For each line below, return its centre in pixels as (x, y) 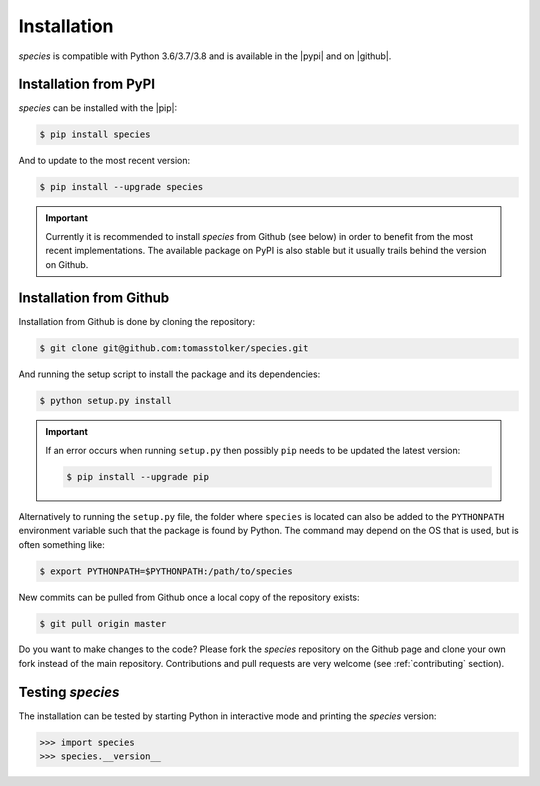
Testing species (69, 691)
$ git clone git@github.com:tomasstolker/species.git (174, 348)
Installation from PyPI (86, 84)
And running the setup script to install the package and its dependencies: (169, 374)
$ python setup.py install (105, 401)
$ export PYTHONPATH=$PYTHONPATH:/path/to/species (166, 571)
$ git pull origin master (103, 623)
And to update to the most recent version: (104, 161)
